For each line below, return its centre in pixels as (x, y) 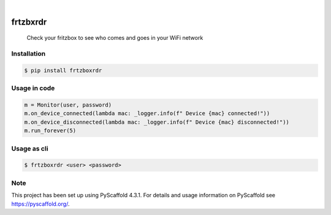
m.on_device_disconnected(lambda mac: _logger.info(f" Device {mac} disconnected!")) (157, 122)
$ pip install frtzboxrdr (63, 70)
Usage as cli (30, 148)
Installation (29, 54)
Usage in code (33, 88)
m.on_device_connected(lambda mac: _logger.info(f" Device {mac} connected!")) (147, 114)
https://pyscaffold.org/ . (40, 204)
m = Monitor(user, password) (68, 105)
